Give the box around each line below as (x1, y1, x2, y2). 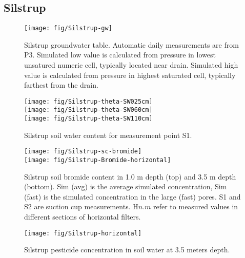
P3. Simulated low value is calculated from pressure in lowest (24, 49, 216, 60)
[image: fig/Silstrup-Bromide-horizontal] (24, 156, 171, 164)
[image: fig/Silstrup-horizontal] (24, 229, 142, 237)
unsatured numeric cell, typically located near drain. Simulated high (24, 59, 238, 70)
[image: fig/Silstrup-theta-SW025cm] (24, 97, 153, 105)
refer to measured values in (153, 201, 238, 212)
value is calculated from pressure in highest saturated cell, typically (24, 69, 236, 80)
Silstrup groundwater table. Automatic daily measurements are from (24, 39, 239, 50)
